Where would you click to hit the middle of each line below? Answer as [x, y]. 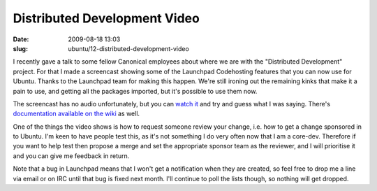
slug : [20, 48]
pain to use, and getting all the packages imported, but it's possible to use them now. [135, 91]
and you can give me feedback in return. [71, 156]
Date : [21, 39]
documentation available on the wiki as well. [76, 114]
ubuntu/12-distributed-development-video [129, 48]
